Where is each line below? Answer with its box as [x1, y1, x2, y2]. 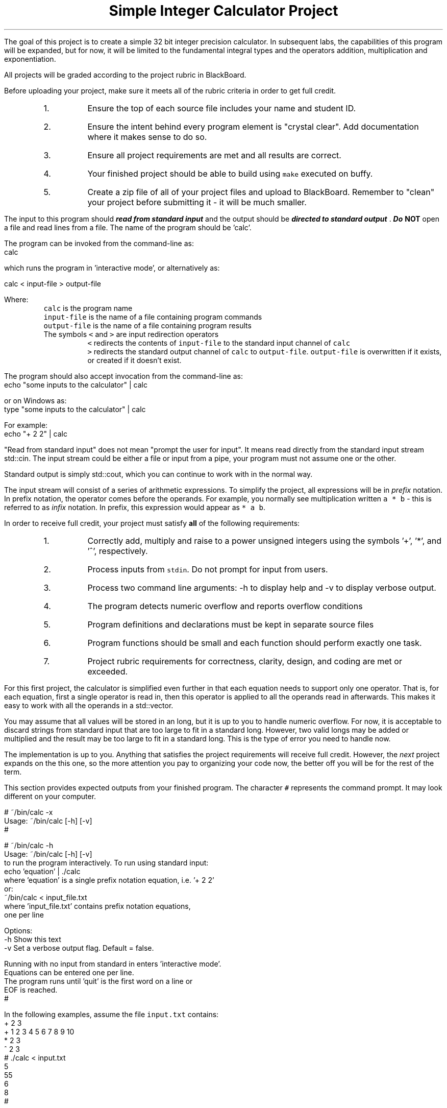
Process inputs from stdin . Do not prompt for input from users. [87, 564, 328, 574]
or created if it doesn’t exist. [87, 355, 182, 365]
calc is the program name [43, 303, 133, 312]
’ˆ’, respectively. [87, 545, 148, 556]
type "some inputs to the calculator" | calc [4, 404, 146, 414]
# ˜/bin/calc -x [4, 807, 53, 816]
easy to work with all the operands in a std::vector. [4, 701, 173, 710]
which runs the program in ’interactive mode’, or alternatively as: [4, 263, 220, 272]
